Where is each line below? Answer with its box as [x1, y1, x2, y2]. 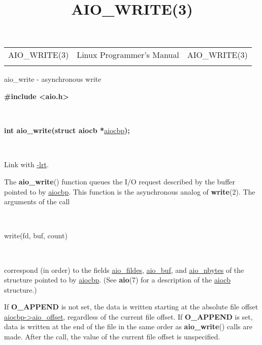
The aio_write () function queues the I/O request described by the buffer [4, 176, 236, 186]
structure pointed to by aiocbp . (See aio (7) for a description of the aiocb [4, 274, 231, 285]
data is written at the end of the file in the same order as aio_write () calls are [4, 321, 252, 332]
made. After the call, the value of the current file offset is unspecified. [4, 331, 220, 342]
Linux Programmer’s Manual [77, 49, 179, 61]
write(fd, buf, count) [4, 230, 68, 241]
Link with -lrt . [4, 159, 49, 170]
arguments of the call [4, 196, 70, 207]
